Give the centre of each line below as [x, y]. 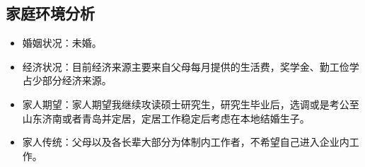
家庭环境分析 [50, 13]
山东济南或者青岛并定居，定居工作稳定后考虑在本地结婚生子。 [166, 118]
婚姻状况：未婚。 [62, 43]
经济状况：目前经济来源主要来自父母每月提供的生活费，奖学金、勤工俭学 [191, 66]
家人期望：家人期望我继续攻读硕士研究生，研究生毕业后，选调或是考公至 [191, 104]
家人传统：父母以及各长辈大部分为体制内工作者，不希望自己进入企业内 [186, 142]
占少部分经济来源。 [67, 80]
